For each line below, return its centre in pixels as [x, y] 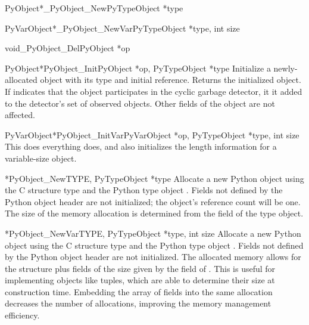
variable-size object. [41, 158]
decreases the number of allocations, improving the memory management [138, 303]
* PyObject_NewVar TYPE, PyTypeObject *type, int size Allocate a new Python [153, 233]
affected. [20, 115]
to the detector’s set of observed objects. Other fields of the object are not [140, 103]
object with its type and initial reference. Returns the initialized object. [171, 80]
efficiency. [22, 315]
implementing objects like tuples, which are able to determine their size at [140, 280]
